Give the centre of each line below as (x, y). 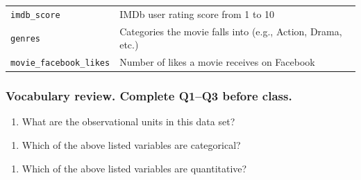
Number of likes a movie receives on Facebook (217, 62)
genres (25, 39)
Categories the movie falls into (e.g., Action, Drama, (231, 31)
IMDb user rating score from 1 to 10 (197, 13)
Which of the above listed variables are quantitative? (134, 168)
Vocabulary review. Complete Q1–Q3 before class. (149, 96)
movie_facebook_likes (60, 63)
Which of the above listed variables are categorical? (131, 145)
